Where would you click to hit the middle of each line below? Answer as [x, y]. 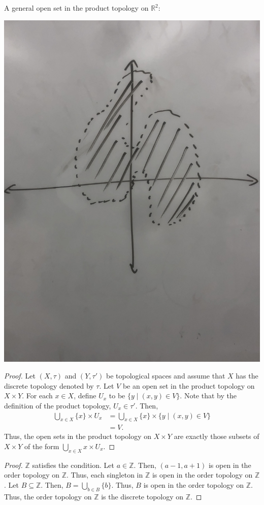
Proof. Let [20, 376]
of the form [42, 446]
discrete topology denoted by [49, 385]
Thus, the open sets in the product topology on [78, 436]
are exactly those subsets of [217, 436]
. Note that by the [208, 396]
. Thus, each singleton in [105, 475]
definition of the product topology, [58, 405]
